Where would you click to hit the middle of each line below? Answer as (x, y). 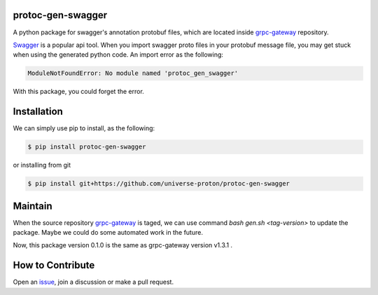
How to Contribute (54, 265)
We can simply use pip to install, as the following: (84, 128)
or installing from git (42, 165)
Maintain (33, 206)
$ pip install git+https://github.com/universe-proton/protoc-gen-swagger (159, 184)
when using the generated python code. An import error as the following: (118, 55)
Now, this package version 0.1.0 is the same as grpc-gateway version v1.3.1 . (123, 245)
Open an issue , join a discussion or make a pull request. (93, 282)
